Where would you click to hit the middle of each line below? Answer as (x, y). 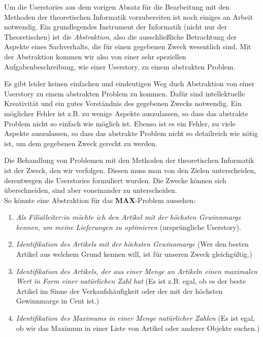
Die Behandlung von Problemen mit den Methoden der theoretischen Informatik (129, 160)
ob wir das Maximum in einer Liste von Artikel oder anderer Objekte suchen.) (138, 328)
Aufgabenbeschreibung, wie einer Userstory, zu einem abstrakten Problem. (120, 66)
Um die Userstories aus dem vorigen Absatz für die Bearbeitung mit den (117, 7)
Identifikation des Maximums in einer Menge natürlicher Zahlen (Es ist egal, (136, 318)
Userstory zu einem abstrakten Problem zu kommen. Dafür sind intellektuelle (125, 93)
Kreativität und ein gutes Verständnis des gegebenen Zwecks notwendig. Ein (123, 103)
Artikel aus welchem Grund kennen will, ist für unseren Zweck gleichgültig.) (134, 254)
